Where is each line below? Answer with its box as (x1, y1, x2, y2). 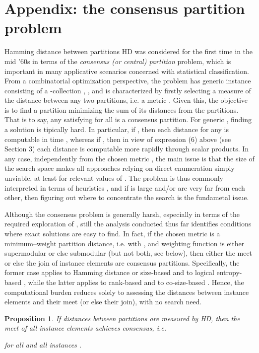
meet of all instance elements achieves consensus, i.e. (4, 323, 167, 333)
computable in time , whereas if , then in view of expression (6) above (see (4, 134, 231, 144)
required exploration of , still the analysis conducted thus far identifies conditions (4, 218, 252, 229)
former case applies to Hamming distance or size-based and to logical (4, 267, 214, 278)
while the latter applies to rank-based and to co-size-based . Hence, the (28, 277, 244, 287)
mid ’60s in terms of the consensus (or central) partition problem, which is (4, 56, 231, 66)
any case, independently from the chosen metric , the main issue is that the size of (4, 153, 255, 163)
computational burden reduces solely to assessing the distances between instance (4, 286, 249, 297)
